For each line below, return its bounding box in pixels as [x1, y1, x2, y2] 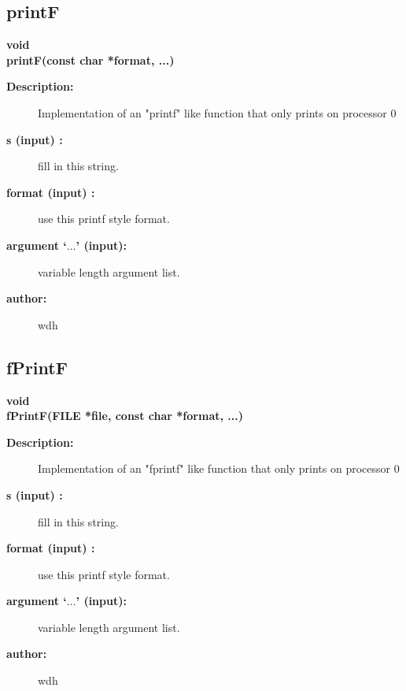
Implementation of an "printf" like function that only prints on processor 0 [38, 104, 397, 121]
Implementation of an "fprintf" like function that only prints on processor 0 [38, 460, 400, 477]
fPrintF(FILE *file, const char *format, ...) [6, 407, 243, 424]
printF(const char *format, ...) [6, 51, 175, 68]
